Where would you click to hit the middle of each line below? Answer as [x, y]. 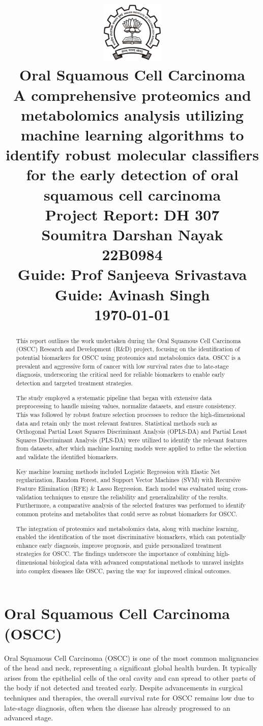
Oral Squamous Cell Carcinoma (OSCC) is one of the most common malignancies [131, 658]
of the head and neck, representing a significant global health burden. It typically [130, 668]
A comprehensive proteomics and [132, 94]
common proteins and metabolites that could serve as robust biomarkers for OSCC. [127, 513]
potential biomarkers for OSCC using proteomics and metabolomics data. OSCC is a [128, 358]
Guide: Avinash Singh [132, 294]
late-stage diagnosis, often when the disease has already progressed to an [117, 707]
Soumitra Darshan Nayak [132, 234]
